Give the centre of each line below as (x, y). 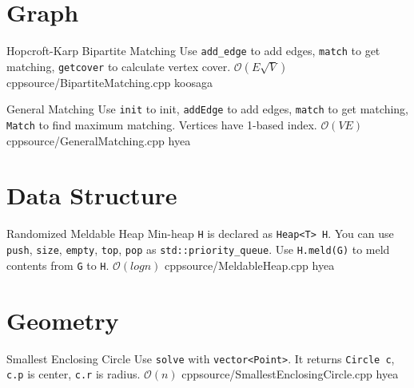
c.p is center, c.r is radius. (74, 374)
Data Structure (92, 195)
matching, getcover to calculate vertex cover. (119, 66)
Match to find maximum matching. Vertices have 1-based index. (162, 125)
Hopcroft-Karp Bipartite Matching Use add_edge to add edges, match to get (193, 51)
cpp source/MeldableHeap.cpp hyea (250, 265)
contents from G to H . (58, 265)
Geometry (63, 320)
